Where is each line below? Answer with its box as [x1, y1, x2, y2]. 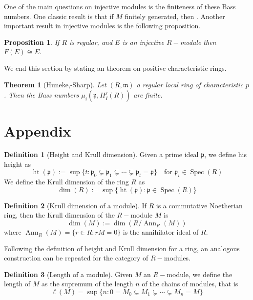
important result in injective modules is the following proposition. [4, 20, 201, 31]
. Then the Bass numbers [4, 90, 79, 100]
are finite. [133, 90, 163, 100]
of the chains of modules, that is [142, 279, 238, 289]
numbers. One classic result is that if [4, 11, 114, 21]
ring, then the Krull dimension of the [4, 210, 115, 220]
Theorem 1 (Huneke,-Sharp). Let [4, 79, 106, 89]
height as [4, 159, 31, 169]
